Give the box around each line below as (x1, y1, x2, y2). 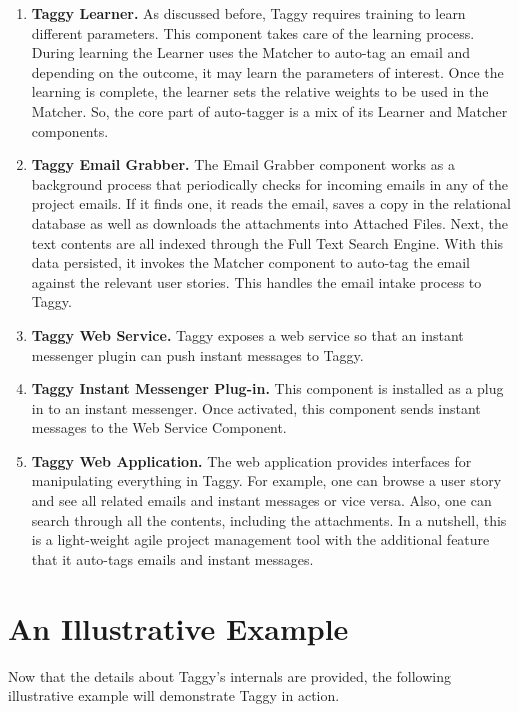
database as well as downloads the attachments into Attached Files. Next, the (31, 212, 509, 233)
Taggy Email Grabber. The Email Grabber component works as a (31, 154, 455, 175)
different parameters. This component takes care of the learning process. (31, 22, 475, 43)
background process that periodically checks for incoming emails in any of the (31, 173, 508, 194)
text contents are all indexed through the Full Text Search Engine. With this (31, 232, 504, 253)
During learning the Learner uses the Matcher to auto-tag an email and (31, 42, 471, 63)
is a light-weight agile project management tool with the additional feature (31, 529, 490, 550)
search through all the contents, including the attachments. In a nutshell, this (31, 509, 507, 530)
